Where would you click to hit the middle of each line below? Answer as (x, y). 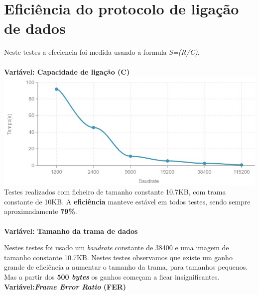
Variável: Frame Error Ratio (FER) (65, 286)
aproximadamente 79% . (41, 211)
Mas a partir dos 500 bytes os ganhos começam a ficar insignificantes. (112, 276)
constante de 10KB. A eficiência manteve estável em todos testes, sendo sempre (127, 201)
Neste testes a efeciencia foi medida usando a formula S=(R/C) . (102, 52)
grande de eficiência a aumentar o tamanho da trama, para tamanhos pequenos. (126, 267)
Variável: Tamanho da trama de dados (71, 231)
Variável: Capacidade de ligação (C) (67, 71)
